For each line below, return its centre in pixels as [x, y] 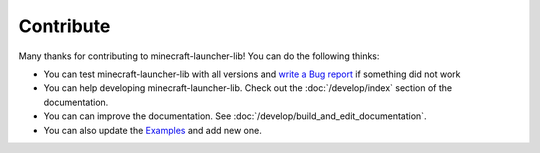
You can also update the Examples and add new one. [152, 130]
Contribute [64, 26]
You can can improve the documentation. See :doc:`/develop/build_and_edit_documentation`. [235, 116]
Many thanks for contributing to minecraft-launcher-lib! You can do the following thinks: [199, 56]
